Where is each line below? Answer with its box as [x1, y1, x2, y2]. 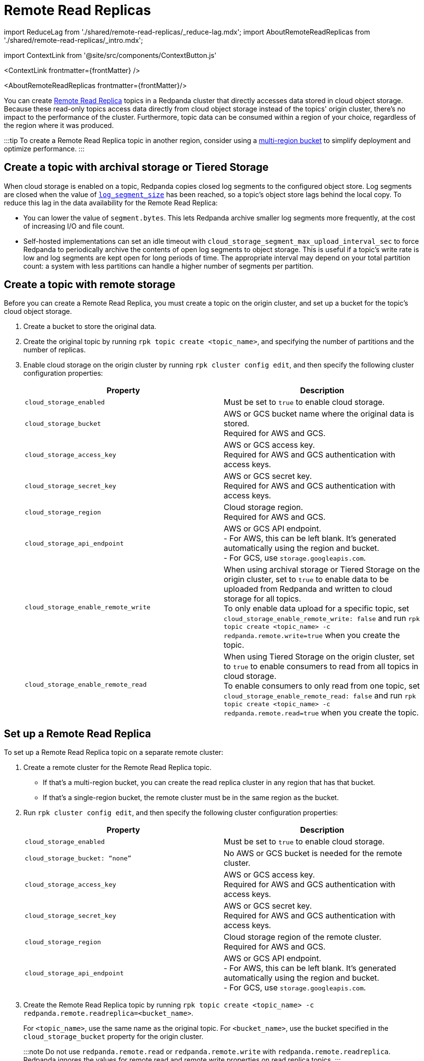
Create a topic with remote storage [4, 278, 176, 291]
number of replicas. [23, 346, 86, 354]
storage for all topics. [224, 594, 301, 604]
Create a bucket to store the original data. [23, 322, 157, 331]
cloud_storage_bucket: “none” [25, 854, 132, 862]
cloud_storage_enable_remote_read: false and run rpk [224, 691, 416, 701]
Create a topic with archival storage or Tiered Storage [4, 161, 269, 174]
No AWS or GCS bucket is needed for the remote [224, 848, 402, 859]
